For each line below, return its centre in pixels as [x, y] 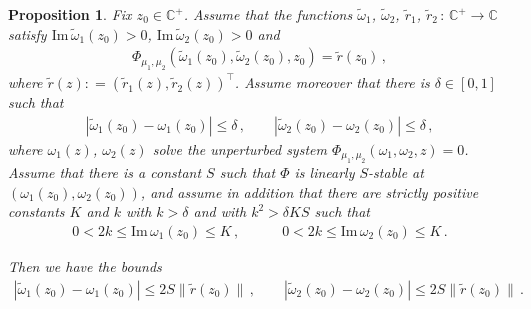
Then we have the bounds [85, 265]
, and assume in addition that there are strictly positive [309, 191]
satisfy [27, 33]
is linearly [324, 172]
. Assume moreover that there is [332, 82]
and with [220, 211]
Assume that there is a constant [105, 172]
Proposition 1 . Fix [70, 14]
